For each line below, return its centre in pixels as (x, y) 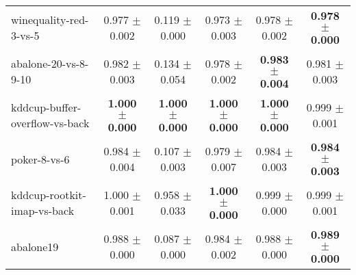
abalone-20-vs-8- (50, 63)
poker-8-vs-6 (40, 159)
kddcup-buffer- (46, 107)
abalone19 (35, 246)
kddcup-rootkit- (49, 195)
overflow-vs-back (50, 123)
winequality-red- (50, 19)
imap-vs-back (43, 210)
